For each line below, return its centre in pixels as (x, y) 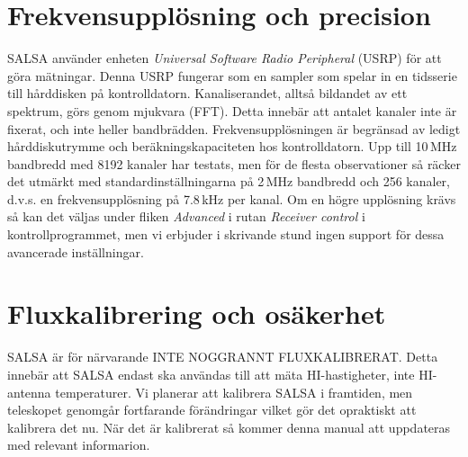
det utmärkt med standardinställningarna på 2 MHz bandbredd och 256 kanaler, (229, 181)
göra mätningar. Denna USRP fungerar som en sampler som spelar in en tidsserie (232, 75)
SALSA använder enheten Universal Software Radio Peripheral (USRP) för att (225, 58)
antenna (29, 392)
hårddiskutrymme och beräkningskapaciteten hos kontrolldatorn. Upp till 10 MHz (232, 146)
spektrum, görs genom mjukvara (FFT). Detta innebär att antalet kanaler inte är (232, 110)
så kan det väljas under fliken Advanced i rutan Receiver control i (186, 216)
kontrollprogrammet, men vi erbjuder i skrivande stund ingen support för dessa (226, 234)
